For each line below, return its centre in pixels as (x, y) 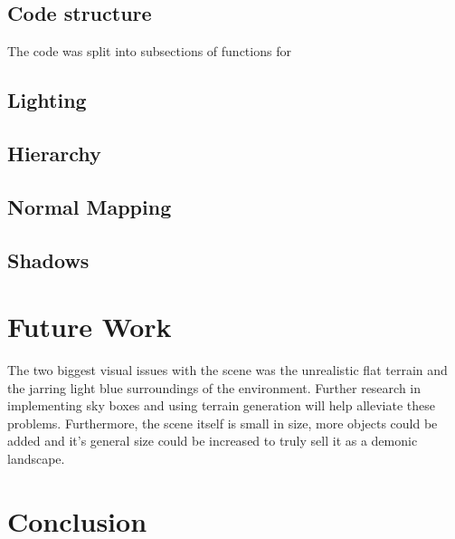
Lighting (47, 100)
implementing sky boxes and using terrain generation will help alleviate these (221, 405)
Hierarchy (54, 153)
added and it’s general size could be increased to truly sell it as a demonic (213, 441)
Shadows (48, 260)
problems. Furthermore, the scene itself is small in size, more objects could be (223, 423)
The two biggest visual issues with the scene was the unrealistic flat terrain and (227, 370)
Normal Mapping (90, 206)
